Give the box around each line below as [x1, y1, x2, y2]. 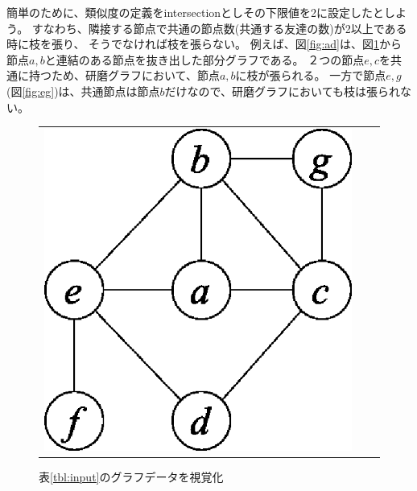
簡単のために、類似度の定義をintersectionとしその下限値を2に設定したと [6, 4, 385, 20]
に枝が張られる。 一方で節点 [235, 67, 386, 84]
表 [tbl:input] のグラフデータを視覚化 [39, 468, 224, 485]
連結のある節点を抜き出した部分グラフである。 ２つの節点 [56, 51, 365, 68]
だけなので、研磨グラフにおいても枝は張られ [164, 82, 400, 99]
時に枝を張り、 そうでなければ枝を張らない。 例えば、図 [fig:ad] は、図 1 [6, 35, 380, 52]
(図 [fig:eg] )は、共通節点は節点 [6, 82, 160, 99]
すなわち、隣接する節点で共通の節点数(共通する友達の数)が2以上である [31, 19, 407, 36]
